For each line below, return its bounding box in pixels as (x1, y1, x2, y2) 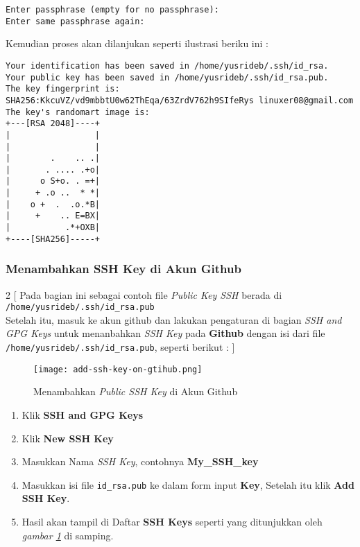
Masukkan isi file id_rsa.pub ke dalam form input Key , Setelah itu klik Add (22, 477, 354, 492)
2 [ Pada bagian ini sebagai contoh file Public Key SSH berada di (6, 287, 282, 302)
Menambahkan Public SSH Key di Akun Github (33, 384, 238, 399)
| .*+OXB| (6, 223, 101, 233)
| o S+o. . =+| (6, 176, 101, 186)
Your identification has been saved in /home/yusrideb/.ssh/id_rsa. (6, 60, 329, 71)
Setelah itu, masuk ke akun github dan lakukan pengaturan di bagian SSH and (6, 312, 342, 327)
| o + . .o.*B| (6, 199, 101, 209)
